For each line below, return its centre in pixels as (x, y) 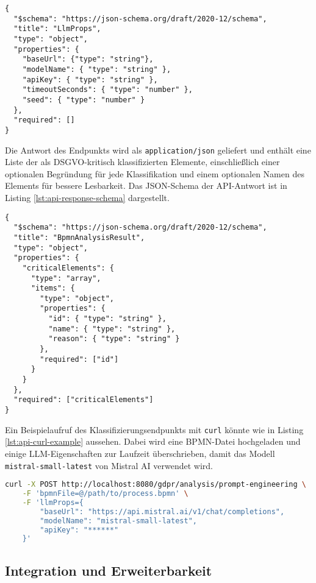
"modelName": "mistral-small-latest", (118, 521)
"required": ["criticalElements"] (84, 400)
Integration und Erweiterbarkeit (109, 570)
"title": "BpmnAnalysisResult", (79, 237)
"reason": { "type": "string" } (114, 339)
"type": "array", (66, 278)
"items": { (53, 288)
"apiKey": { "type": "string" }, (90, 79)
